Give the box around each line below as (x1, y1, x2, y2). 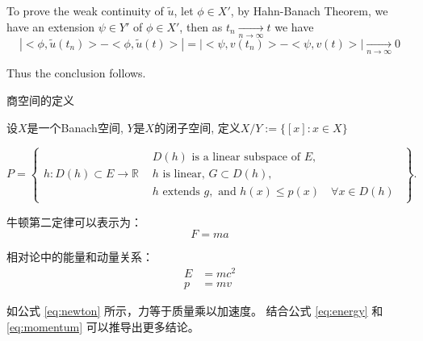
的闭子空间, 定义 (154, 119, 241, 135)
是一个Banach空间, (27, 119, 124, 135)
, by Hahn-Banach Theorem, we (230, 2, 388, 19)
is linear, (162, 168, 205, 181)
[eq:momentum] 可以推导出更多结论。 (6, 318, 199, 335)
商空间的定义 (6, 91, 74, 108)
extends (162, 185, 200, 198)
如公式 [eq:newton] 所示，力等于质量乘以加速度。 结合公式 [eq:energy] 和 (6, 302, 383, 319)
